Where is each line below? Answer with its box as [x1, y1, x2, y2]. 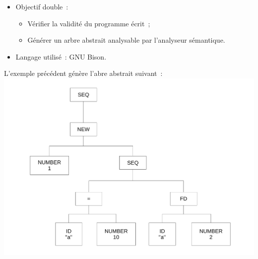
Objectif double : [15, 1, 68, 11]
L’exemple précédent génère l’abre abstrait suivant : [4, 68, 163, 78]
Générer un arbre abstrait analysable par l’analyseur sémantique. [27, 35, 225, 45]
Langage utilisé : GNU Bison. [15, 51, 107, 62]
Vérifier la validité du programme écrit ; [27, 18, 150, 28]
